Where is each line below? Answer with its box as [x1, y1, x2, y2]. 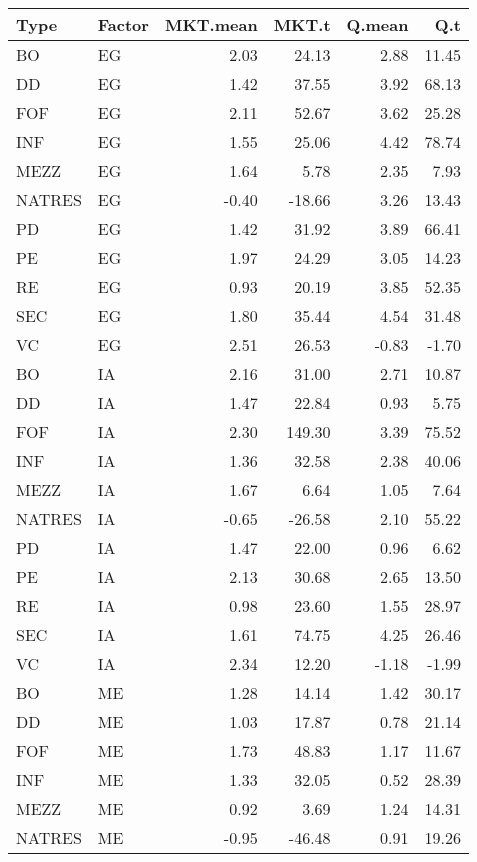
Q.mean [346, 13, 409, 36]
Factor [97, 13, 149, 36]
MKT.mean [164, 13, 258, 36]
